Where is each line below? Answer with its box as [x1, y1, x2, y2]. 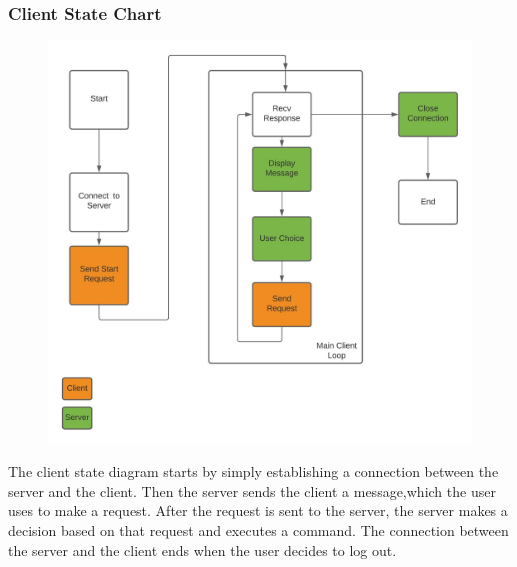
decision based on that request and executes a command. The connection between [8, 520, 509, 541]
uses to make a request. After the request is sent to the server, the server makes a [8, 500, 508, 521]
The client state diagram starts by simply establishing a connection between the [8, 461, 499, 482]
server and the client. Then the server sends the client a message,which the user [8, 480, 496, 501]
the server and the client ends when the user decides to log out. [8, 539, 397, 560]
